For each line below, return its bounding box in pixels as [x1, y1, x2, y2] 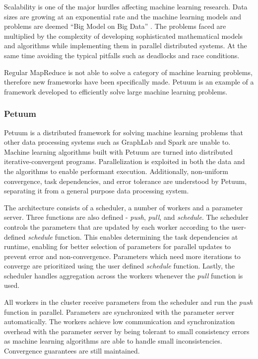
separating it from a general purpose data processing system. [4, 185, 189, 196]
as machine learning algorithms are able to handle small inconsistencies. [4, 336, 222, 346]
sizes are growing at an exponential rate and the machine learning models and [4, 11, 241, 21]
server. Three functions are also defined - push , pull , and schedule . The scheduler [4, 212, 249, 222]
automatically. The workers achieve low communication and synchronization [4, 316, 235, 327]
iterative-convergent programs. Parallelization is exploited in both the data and [4, 156, 245, 167]
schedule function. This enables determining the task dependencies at [28, 231, 238, 242]
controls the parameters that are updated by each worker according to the [4, 221, 229, 232]
